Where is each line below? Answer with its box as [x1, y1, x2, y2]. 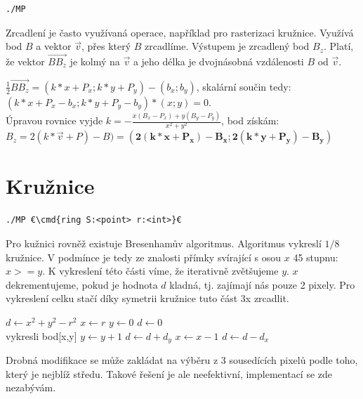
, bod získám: [221, 113, 279, 128]
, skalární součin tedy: [196, 79, 291, 93]
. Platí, [324, 39, 354, 53]
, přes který [81, 39, 131, 53]
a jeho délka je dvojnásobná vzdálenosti [133, 54, 304, 68]
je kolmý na [70, 54, 120, 68]
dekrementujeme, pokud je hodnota [6, 277, 158, 292]
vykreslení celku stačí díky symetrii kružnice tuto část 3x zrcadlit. [6, 291, 289, 306]
